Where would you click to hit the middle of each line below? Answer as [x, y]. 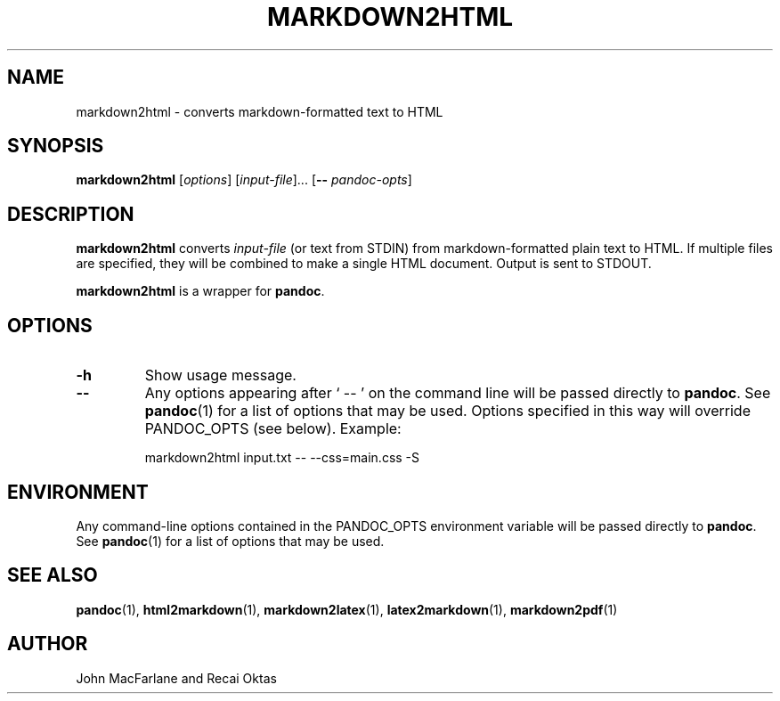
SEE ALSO [53, 575]
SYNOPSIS [56, 146]
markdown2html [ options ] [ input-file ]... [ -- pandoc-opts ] [244, 180]
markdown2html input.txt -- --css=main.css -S [282, 458]
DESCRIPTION [71, 214]
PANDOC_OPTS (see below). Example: [273, 429]
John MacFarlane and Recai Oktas [176, 678]
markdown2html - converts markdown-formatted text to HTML [260, 111]
